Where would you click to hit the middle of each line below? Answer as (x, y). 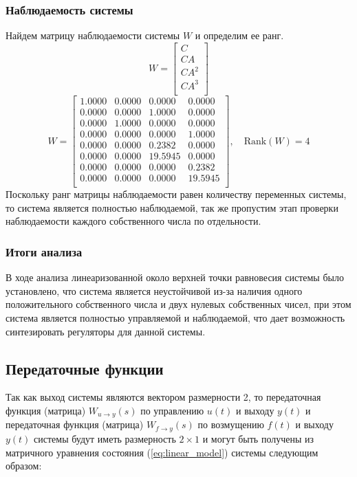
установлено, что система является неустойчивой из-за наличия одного (154, 290)
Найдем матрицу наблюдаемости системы (93, 35)
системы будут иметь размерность (105, 438)
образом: (24, 466)
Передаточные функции (85, 368)
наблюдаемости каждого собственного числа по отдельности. (133, 221)
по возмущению (231, 424)
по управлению (172, 411)
